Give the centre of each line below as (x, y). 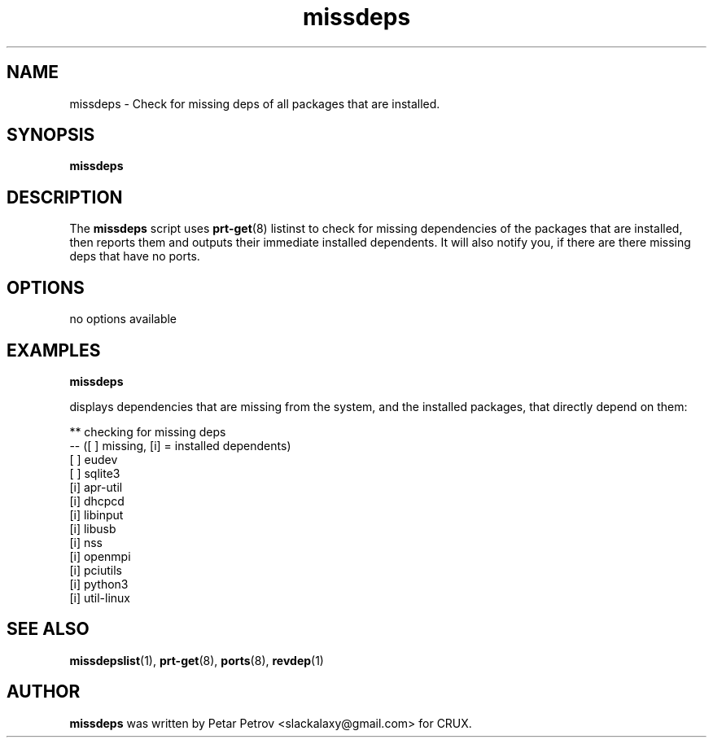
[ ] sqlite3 (95, 473)
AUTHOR (44, 692)
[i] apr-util (96, 487)
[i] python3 (99, 584)
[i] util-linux (100, 597)
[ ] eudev (94, 459)
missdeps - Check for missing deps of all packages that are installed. (255, 103)
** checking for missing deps (148, 431)
